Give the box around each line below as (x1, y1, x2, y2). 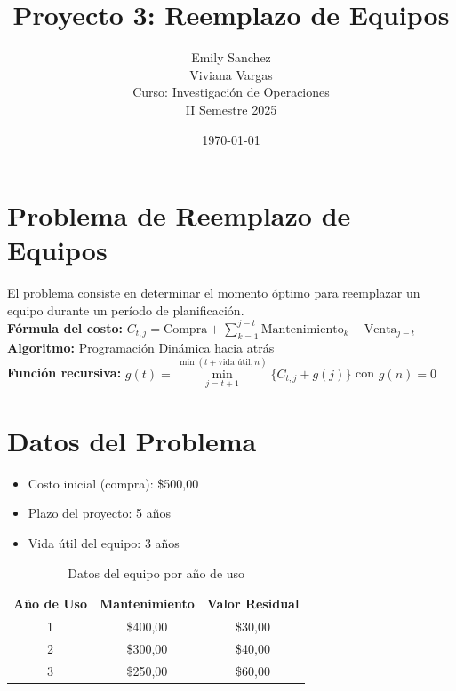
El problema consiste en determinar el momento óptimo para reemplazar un (7, 283, 420, 302)
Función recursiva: (7, 363, 122, 382)
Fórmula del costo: (7, 318, 123, 337)
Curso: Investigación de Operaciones (132, 83, 330, 101)
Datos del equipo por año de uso (68, 563, 245, 582)
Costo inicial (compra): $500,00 (28, 473, 199, 492)
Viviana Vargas (189, 65, 273, 83)
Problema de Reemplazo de (7, 197, 351, 234)
